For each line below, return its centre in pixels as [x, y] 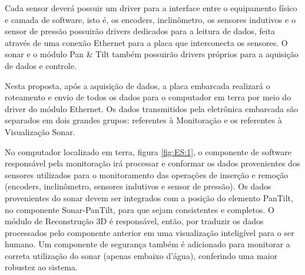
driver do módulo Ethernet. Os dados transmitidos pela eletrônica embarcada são [152, 108]
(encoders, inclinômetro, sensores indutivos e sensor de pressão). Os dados [138, 186]
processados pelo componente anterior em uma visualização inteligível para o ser [150, 232]
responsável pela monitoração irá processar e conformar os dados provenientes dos [152, 163]
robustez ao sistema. [41, 267]
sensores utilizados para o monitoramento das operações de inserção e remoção [147, 174]
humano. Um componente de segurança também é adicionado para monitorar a [147, 244]
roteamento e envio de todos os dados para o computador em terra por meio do [148, 97]
